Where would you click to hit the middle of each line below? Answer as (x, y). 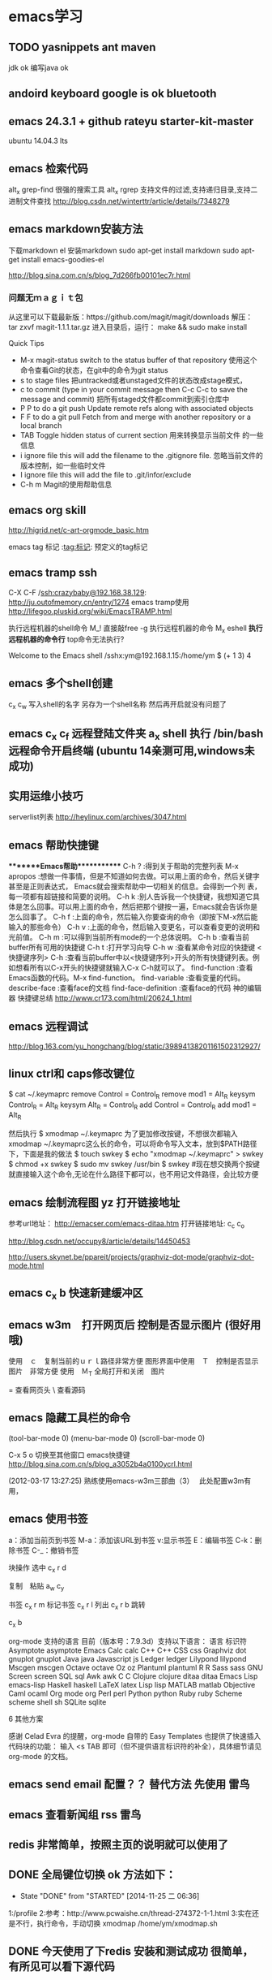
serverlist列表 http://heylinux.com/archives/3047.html (98, 817)
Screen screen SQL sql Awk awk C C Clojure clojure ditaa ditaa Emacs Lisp (133, 1676)
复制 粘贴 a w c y (36, 1587)
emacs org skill (47, 510)
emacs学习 (46, 17)
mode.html (26, 1265)
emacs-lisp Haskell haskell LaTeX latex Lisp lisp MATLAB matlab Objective (132, 1684)
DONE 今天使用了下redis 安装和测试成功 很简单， (131, 1951)
